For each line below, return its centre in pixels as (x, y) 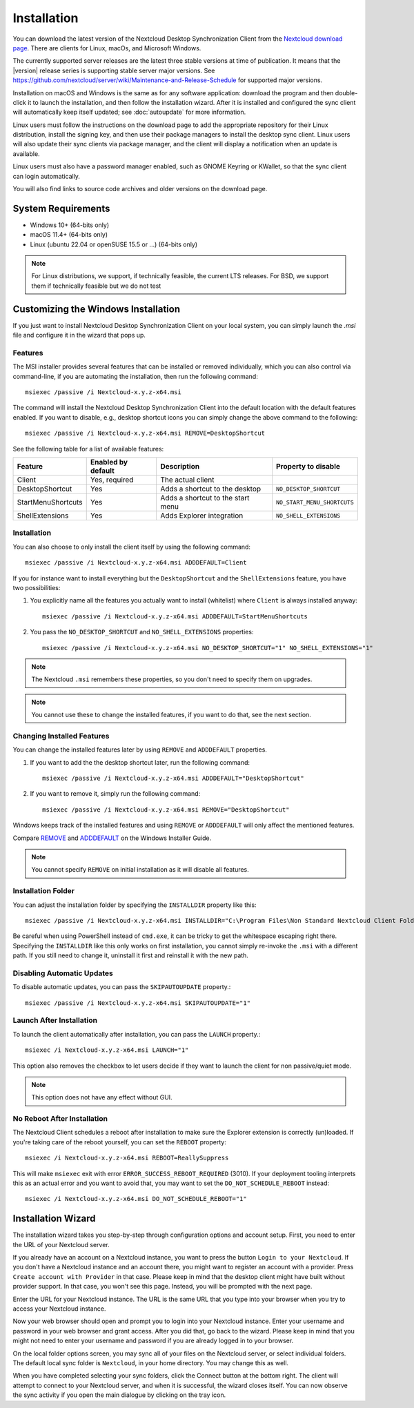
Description (180, 467)
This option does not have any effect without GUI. (102, 1097)
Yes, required (112, 480)
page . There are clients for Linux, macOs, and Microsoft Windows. (107, 48)
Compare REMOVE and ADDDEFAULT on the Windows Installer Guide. (112, 838)
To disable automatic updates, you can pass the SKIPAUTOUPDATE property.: (122, 987)
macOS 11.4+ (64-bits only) (69, 235)
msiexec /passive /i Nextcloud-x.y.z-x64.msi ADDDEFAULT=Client (136, 563)
